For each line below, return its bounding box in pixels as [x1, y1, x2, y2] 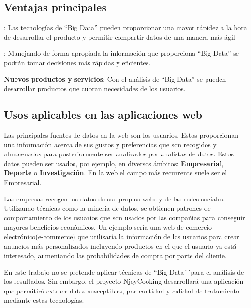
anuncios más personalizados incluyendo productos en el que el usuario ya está [4, 241, 236, 251]
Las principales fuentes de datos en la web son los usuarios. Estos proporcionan [4, 129, 239, 139]
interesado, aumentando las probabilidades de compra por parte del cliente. [4, 250, 227, 261]
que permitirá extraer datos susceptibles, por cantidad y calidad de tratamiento [4, 285, 240, 295]
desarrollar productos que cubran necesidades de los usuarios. [4, 83, 186, 93]
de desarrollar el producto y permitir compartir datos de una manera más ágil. [4, 31, 237, 42]
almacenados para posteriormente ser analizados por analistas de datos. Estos [4, 149, 234, 159]
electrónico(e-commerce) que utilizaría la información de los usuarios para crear [4, 231, 239, 241]
